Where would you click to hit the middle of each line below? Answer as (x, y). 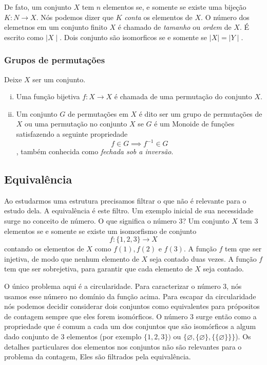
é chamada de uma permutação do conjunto (183, 96)
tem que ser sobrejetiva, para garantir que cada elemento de (98, 269)
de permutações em (98, 113)
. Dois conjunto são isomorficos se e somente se (133, 37)
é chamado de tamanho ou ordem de (175, 27)
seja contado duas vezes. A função (203, 258)
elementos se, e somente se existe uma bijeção (175, 7)
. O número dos (225, 17)
